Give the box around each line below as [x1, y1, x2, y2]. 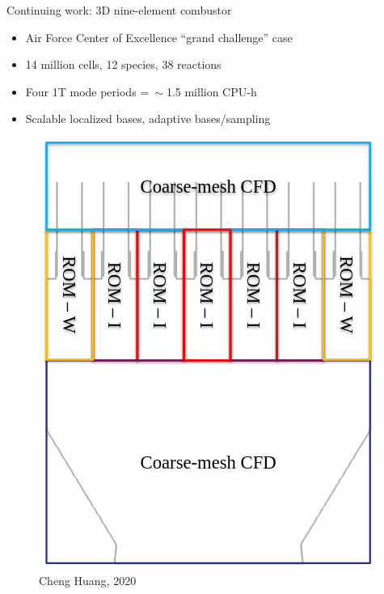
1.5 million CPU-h [166, 83, 257, 100]
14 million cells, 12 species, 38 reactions [25, 56, 222, 73]
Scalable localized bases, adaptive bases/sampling [25, 110, 271, 127]
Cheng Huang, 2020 [39, 571, 137, 588]
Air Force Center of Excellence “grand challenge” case [25, 28, 293, 45]
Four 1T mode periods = [25, 83, 150, 100]
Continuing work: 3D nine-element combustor [6, 2, 232, 18]
